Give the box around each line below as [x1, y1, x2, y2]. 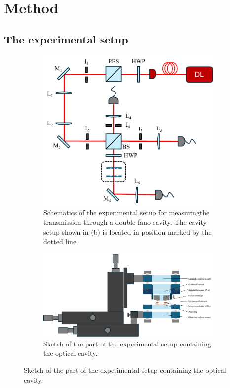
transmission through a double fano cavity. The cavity [43, 217, 207, 227]
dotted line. [43, 236, 78, 247]
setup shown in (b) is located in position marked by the [43, 226, 212, 237]
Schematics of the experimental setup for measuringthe [43, 207, 210, 217]
